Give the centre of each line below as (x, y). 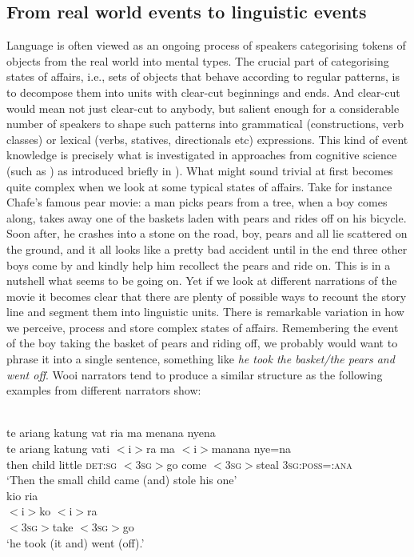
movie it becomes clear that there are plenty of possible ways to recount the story (207, 296)
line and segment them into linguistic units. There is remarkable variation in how (205, 312)
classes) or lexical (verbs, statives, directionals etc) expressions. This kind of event (207, 139)
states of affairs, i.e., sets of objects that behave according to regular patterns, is (203, 76)
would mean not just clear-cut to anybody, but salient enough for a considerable (203, 108)
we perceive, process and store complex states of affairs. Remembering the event (203, 327)
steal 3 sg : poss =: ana (304, 464)
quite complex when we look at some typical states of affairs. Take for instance (199, 186)
